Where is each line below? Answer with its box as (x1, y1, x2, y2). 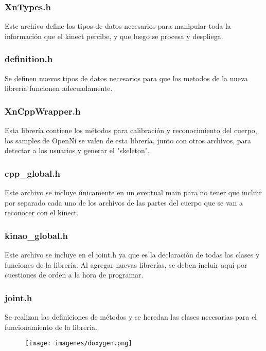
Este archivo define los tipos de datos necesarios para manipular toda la (5, 21, 231, 31)
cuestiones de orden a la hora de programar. (5, 269, 144, 280)
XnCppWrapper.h (5, 104, 81, 117)
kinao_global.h (5, 229, 68, 242)
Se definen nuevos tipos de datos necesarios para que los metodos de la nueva (5, 72, 248, 83)
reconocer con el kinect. (5, 207, 79, 218)
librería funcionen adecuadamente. (5, 83, 113, 94)
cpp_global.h (5, 167, 61, 179)
